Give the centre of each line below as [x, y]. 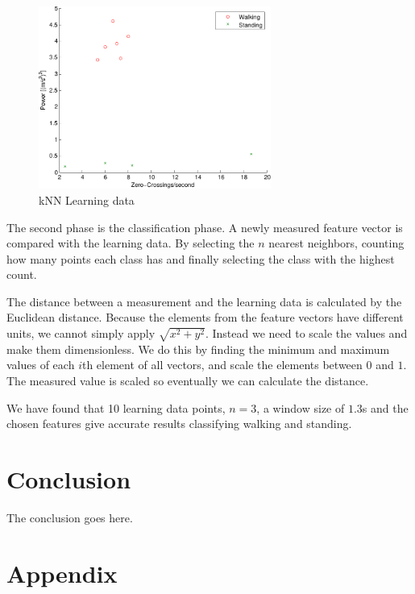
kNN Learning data [87, 199]
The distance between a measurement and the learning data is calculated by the [204, 301]
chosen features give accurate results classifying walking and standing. [179, 424]
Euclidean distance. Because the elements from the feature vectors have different [205, 317]
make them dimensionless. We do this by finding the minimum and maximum [198, 349]
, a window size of [301, 407]
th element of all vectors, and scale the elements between [222, 365]
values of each [41, 365]
